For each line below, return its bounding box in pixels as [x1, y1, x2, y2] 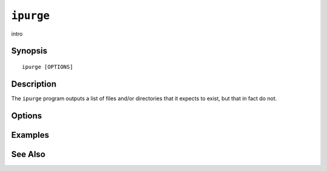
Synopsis [11, 46, 48, 56]
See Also [11, 149, 45, 160]
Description [11, 79, 57, 89]
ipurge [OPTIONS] [22, 63, 73, 70]
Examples [11, 130, 50, 140]
